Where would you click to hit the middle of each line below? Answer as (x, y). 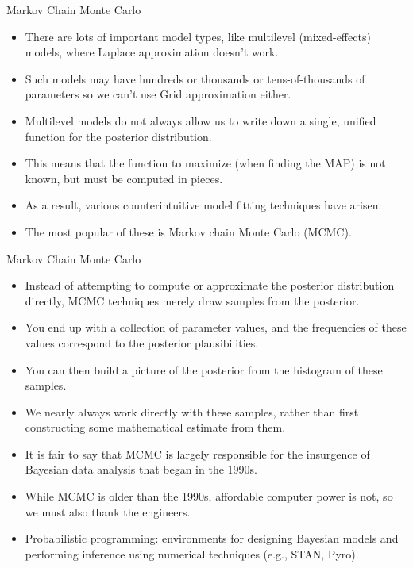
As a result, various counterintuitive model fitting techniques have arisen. (203, 205)
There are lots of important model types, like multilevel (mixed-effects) (198, 36)
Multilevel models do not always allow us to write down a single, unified (201, 120)
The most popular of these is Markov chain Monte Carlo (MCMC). (188, 231)
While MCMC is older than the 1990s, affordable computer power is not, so (209, 496)
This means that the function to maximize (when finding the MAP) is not (205, 163)
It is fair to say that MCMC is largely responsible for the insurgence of (197, 453)
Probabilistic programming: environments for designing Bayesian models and (212, 538)
